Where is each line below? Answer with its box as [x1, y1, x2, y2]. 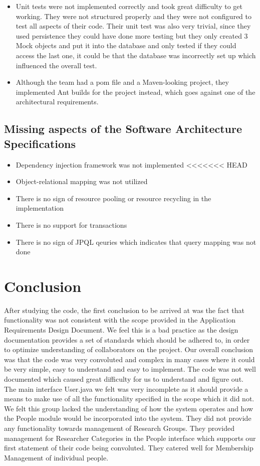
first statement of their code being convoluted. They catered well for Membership [4, 442, 253, 453]
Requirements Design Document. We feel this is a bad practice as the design [4, 325, 238, 335]
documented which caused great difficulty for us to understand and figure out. [4, 373, 243, 384]
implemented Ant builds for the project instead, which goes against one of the [16, 86, 255, 97]
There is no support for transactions [16, 219, 127, 230]
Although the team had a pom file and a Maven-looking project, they [16, 77, 229, 87]
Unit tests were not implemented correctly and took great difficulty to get [16, 1, 242, 11]
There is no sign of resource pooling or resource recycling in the [16, 193, 211, 203]
